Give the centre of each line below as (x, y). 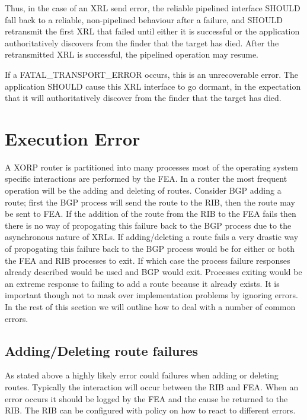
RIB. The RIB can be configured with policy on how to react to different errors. (150, 410)
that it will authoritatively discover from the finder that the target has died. (143, 98)
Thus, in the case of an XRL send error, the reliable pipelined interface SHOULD (153, 8)
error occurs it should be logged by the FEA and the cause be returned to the (146, 398)
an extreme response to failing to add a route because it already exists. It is (142, 283)
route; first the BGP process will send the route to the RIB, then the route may (150, 202)
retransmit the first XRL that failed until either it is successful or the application (152, 31)
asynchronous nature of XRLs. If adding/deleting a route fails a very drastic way (152, 237)
